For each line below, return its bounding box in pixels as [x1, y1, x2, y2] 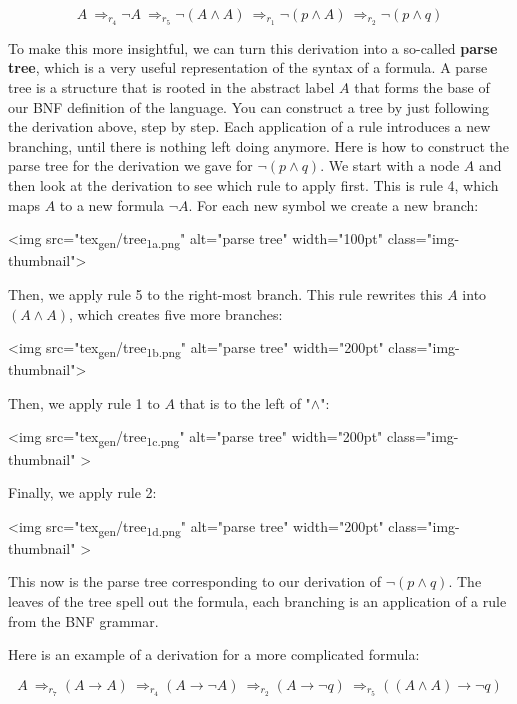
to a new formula [59, 194, 165, 215]
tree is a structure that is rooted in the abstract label [8, 77, 335, 98]
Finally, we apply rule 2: [8, 482, 157, 503]
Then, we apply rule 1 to [8, 392, 160, 413]
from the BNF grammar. [8, 610, 159, 631]
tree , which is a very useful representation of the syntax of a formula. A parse [8, 57, 488, 78]
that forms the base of [354, 77, 490, 98]
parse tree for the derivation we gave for [8, 155, 253, 176]
